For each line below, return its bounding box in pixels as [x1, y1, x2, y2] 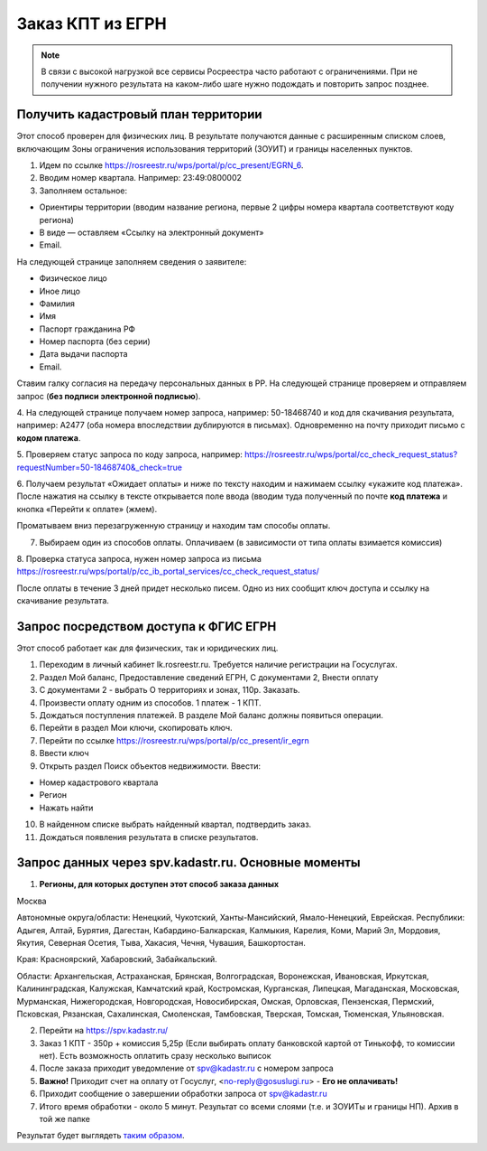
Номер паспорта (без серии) [39, 336, 151, 347]
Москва [16, 895, 47, 906]
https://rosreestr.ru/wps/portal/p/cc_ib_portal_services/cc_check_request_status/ [16, 566, 320, 577]
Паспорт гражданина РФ [39, 323, 135, 334]
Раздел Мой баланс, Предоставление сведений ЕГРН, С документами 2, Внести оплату [39, 671, 379, 682]
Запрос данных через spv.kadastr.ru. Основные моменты [16, 855, 361, 871]
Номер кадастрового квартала [39, 777, 159, 788]
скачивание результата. [16, 595, 110, 606]
